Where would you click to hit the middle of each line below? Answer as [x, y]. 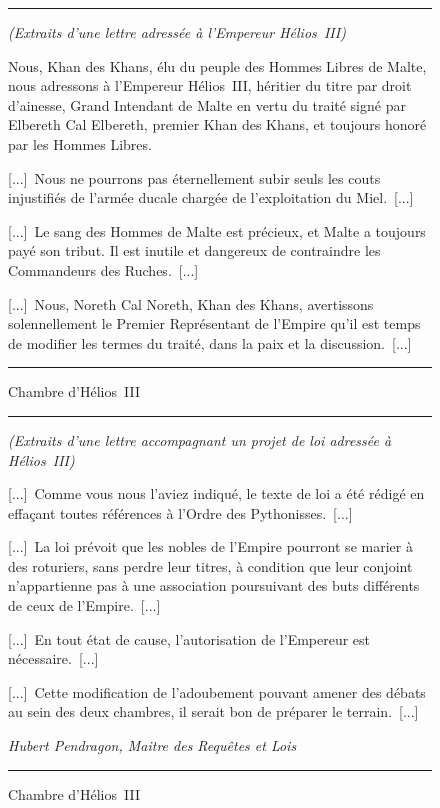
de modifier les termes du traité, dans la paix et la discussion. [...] [210, 342]
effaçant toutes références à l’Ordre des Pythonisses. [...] [180, 512]
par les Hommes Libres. [80, 143]
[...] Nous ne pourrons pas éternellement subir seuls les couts [194, 177]
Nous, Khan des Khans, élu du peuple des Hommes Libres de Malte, [217, 65]
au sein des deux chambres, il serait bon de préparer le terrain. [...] [213, 711]
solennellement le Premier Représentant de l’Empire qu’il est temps [214, 323]
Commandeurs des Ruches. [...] [103, 269]
